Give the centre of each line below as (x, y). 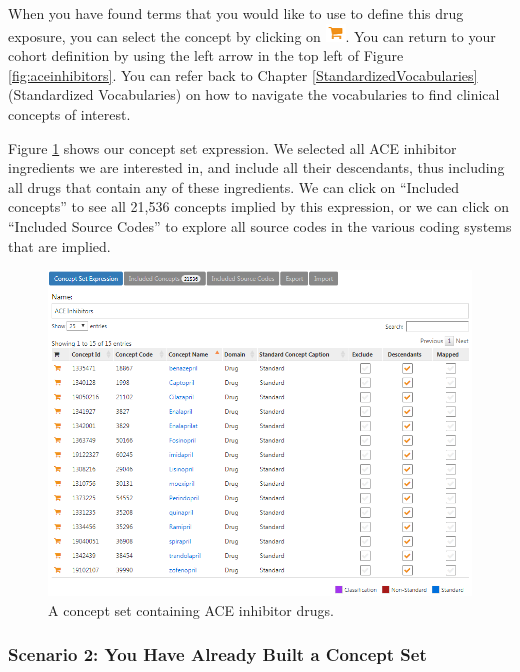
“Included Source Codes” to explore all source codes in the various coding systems (260, 225)
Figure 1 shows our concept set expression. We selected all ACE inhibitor (232, 147)
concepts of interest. (69, 113)
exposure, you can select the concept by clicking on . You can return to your (252, 35)
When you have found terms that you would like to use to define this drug (236, 13)
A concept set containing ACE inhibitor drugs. (191, 609)
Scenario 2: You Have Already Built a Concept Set (217, 654)
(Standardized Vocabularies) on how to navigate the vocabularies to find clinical (254, 94)
